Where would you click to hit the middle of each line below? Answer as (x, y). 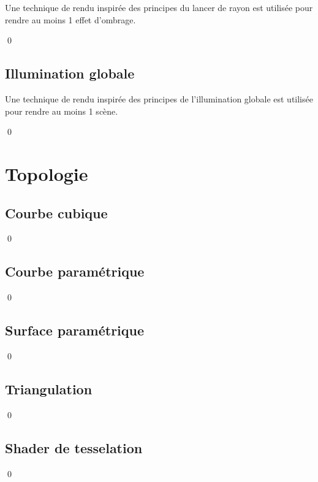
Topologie (47, 173)
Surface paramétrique (75, 330)
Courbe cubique (56, 212)
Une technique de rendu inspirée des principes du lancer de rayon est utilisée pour (159, 7)
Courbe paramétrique (75, 271)
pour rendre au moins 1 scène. (62, 111)
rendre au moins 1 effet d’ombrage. (70, 19)
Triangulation (49, 388)
